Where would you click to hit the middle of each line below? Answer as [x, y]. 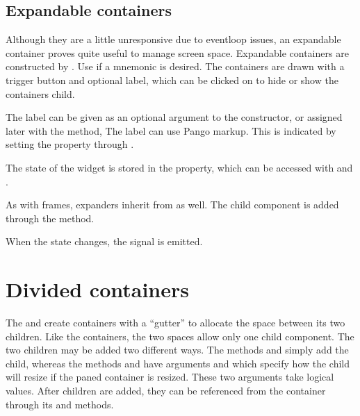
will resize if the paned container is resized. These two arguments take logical [170, 377]
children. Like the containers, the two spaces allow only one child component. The [180, 336]
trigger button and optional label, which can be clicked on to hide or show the [172, 80]
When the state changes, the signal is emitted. [104, 241]
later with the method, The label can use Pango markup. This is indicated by [171, 130]
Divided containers [97, 289]
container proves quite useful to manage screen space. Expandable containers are [177, 52]
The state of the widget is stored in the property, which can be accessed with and [179, 167]
